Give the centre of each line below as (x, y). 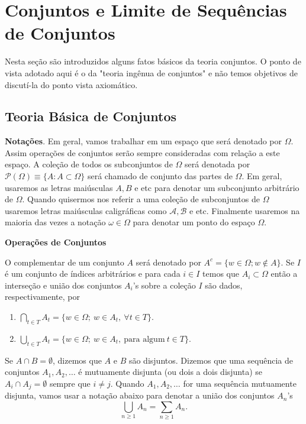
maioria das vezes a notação (55, 222)
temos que (221, 274)
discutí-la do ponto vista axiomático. (71, 84)
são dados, (224, 285)
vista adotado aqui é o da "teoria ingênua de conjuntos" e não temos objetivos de (151, 72)
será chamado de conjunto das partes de (160, 176)
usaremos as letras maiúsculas (59, 187)
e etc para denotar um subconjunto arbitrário (217, 187)
